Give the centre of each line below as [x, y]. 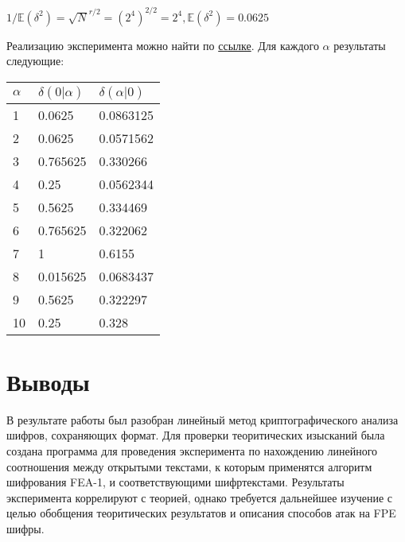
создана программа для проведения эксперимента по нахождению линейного [192, 451]
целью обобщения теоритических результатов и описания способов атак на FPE [201, 513]
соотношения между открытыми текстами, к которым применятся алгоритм [189, 466]
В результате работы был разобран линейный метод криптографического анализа [202, 419]
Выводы [48, 381]
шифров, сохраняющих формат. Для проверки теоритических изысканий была [196, 435]
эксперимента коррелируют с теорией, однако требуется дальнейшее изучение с [200, 497]
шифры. [25, 528]
